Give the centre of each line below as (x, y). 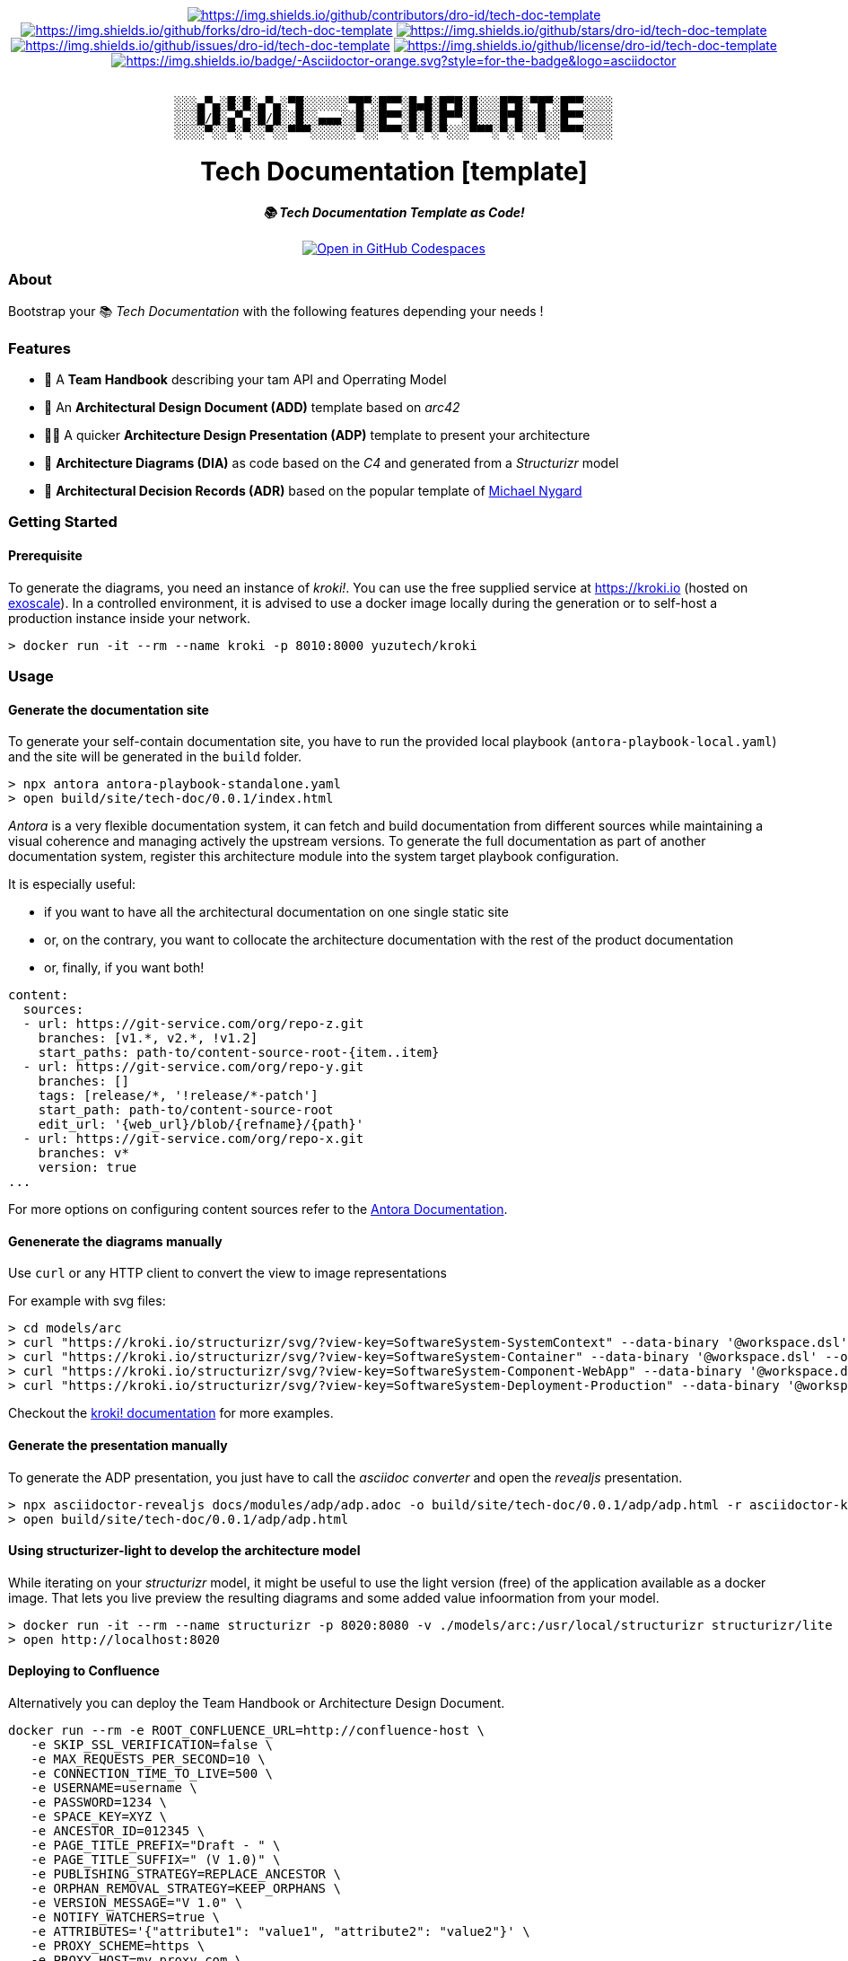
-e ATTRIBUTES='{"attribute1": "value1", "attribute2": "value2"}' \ (280, 1932)
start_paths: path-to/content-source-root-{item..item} (239, 1053)
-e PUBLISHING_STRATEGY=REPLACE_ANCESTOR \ (186, 1874)
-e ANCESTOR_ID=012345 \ (118, 1831)
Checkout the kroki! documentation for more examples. (171, 1413)
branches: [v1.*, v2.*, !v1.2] (148, 1038)
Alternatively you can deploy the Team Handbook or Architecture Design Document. (257, 1703)
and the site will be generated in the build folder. (155, 757)
